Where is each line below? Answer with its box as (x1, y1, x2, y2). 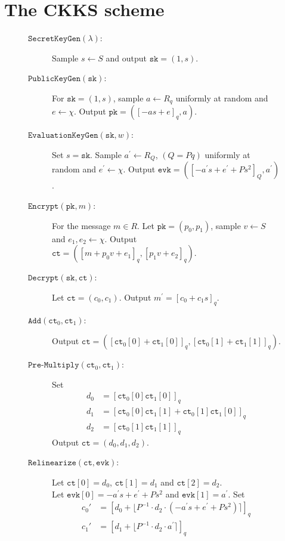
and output (106, 51, 147, 64)
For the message (52, 219, 111, 231)
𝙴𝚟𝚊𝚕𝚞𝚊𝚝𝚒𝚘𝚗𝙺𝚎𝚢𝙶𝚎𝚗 (28, 131, 98, 140)
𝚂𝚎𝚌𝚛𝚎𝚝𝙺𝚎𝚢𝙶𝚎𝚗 (28, 35, 81, 44)
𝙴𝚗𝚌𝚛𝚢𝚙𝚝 (28, 202, 59, 211)
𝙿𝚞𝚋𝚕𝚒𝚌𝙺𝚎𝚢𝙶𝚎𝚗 (28, 75, 81, 84)
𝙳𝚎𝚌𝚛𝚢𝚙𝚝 (28, 274, 59, 283)
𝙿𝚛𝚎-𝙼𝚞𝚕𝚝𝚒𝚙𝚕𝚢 (28, 361, 79, 370)
